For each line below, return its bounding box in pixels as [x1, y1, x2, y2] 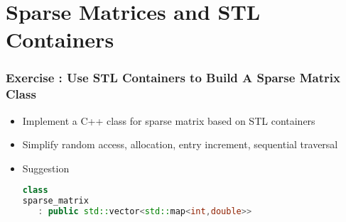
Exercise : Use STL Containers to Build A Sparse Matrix [6, 69, 340, 87]
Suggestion [22, 160, 70, 175]
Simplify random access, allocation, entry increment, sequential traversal [22, 137, 338, 152]
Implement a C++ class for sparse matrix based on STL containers [22, 113, 315, 128]
